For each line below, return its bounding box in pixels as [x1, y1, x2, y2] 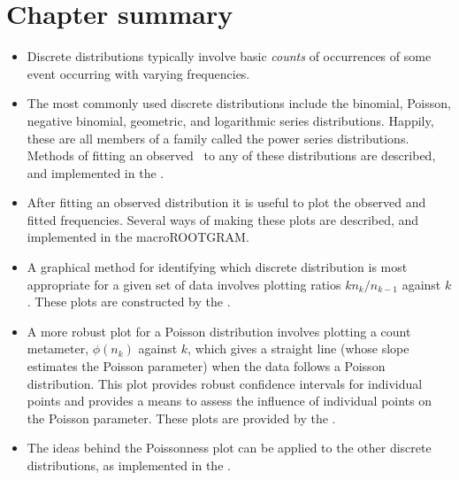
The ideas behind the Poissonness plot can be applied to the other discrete [27, 438, 432, 457]
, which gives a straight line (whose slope [187, 339, 409, 358]
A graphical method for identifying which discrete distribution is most [27, 258, 408, 276]
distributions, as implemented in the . [27, 456, 231, 474]
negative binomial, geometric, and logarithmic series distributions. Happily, [27, 111, 434, 129]
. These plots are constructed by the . [27, 292, 231, 311]
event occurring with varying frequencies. [27, 64, 250, 82]
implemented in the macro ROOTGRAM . [27, 228, 249, 246]
